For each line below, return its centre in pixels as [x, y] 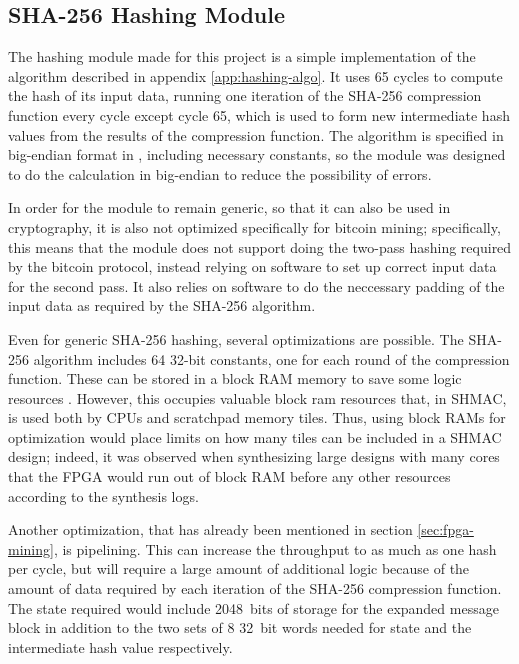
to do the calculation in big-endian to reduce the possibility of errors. [220, 173]
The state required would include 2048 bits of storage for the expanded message [253, 607]
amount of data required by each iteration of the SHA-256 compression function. [255, 588]
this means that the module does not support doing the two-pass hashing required [260, 246]
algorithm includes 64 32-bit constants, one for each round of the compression [271, 358]
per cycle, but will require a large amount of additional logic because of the [239, 568]
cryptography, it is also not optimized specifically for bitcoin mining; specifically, [254, 226]
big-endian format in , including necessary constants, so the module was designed [257, 154]
